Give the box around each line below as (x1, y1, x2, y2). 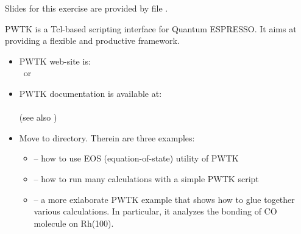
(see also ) (19, 111, 57, 124)
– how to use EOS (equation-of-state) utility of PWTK (34, 152, 239, 165)
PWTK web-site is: (19, 54, 91, 67)
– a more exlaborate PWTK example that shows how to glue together (34, 193, 295, 205)
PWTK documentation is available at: (19, 87, 162, 99)
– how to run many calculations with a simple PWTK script (34, 172, 259, 185)
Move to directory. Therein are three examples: (19, 131, 195, 144)
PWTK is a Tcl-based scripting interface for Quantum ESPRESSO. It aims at (5, 22, 297, 35)
